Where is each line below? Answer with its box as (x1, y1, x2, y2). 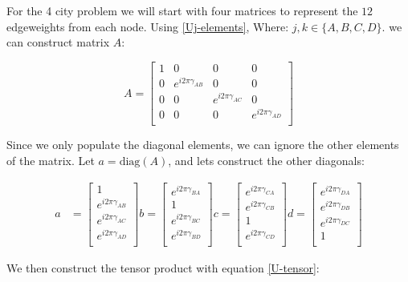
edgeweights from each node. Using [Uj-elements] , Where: (6, 18, 289, 34)
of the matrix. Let (6, 151, 95, 168)
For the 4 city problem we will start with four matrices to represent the (6, 2, 358, 18)
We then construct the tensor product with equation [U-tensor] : (6, 260, 320, 276)
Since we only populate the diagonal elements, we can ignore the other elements (6, 136, 399, 153)
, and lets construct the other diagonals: (168, 151, 365, 168)
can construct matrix (6, 34, 110, 50)
